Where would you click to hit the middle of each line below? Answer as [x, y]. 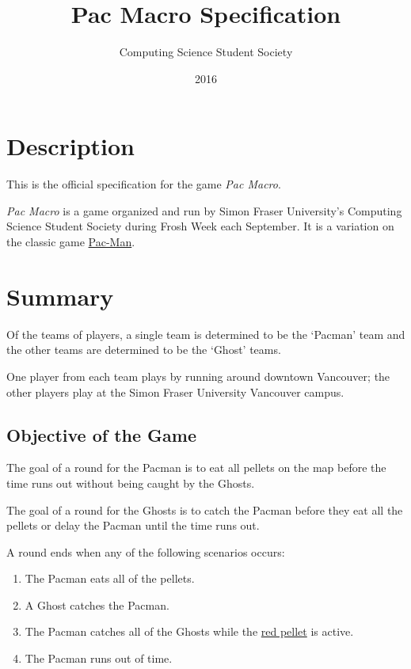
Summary [60, 296]
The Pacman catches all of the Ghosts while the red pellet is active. [189, 631]
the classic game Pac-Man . [71, 242]
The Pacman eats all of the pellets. [110, 578]
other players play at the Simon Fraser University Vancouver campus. [175, 392]
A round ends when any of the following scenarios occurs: [146, 551]
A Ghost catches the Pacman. [97, 604]
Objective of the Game [101, 434]
